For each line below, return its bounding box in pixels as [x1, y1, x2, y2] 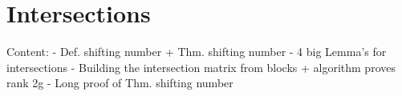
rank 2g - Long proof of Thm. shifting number [6, 74, 233, 91]
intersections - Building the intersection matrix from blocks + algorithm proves [6, 58, 396, 75]
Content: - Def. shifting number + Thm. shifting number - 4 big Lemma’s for [6, 43, 387, 60]
